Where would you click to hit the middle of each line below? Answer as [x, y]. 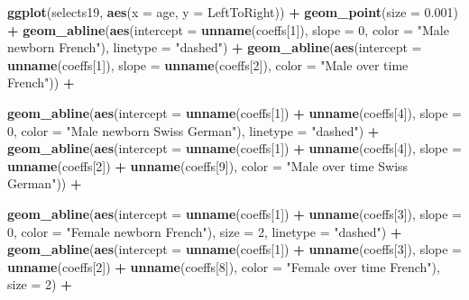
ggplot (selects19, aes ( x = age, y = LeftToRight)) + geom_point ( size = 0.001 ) [233, 12]
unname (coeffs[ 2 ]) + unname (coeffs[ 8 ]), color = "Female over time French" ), [224, 266]
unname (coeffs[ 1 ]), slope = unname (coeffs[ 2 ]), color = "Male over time [208, 64]
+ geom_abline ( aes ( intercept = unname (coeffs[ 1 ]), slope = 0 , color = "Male [228, 29]
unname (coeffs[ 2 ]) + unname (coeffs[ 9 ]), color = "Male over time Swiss [208, 165]
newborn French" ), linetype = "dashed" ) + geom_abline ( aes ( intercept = [215, 47]
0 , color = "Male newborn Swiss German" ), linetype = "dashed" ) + [193, 130]
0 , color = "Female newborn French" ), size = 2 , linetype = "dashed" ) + [205, 231]
